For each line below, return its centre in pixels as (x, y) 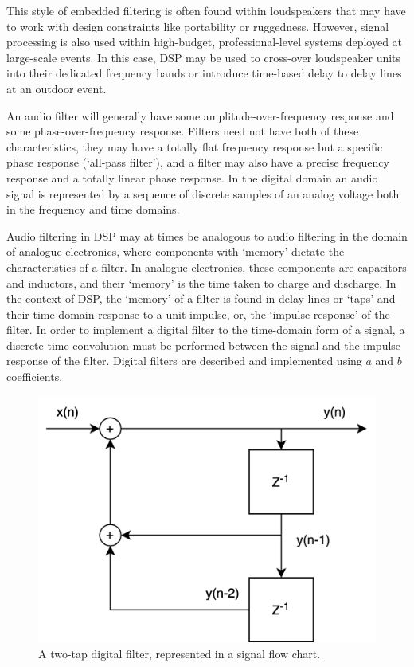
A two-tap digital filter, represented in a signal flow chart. (180, 653)
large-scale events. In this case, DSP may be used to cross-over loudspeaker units (204, 57)
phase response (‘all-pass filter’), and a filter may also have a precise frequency (198, 162)
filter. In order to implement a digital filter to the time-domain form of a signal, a (206, 330)
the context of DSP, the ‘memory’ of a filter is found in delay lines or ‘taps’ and (201, 298)
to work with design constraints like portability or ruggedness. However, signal (198, 26)
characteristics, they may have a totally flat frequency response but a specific (195, 146)
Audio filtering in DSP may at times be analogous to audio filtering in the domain (207, 235)
